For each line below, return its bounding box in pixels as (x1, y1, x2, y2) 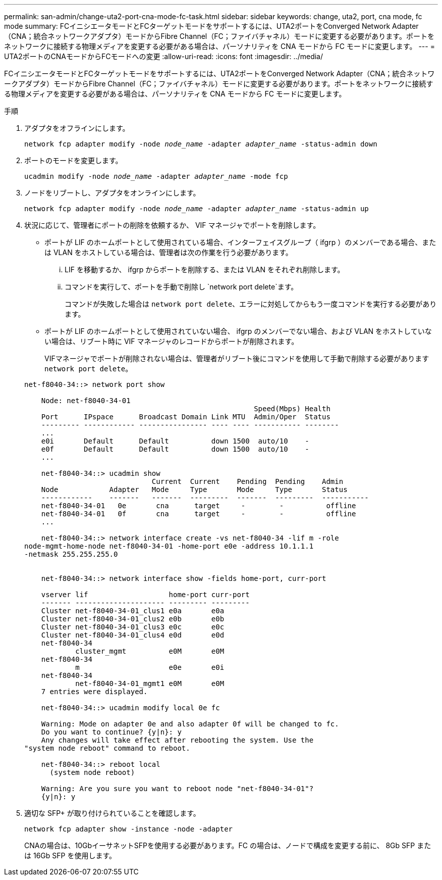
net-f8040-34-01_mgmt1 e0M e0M (75, 679, 225, 688)
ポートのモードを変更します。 (24, 156, 123, 165)
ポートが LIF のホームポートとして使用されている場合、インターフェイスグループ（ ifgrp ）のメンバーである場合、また (44, 238, 436, 247)
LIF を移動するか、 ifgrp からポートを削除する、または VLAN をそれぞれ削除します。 (65, 265, 345, 274)
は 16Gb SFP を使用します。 (24, 851, 116, 860)
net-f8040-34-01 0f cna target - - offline (41, 510, 356, 518)
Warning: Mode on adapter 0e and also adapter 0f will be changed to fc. (41, 720, 339, 728)
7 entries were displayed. (41, 688, 148, 696)
